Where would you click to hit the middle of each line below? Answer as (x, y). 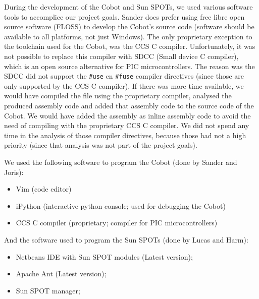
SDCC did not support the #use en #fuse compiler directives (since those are (124, 76)
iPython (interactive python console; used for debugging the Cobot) (121, 205)
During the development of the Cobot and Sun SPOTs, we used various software (128, 7)
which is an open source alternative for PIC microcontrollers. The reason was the (129, 66)
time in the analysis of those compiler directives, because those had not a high (125, 135)
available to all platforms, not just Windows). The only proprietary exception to (128, 36)
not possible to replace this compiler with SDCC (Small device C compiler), (121, 56)
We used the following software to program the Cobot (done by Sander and (121, 162)
